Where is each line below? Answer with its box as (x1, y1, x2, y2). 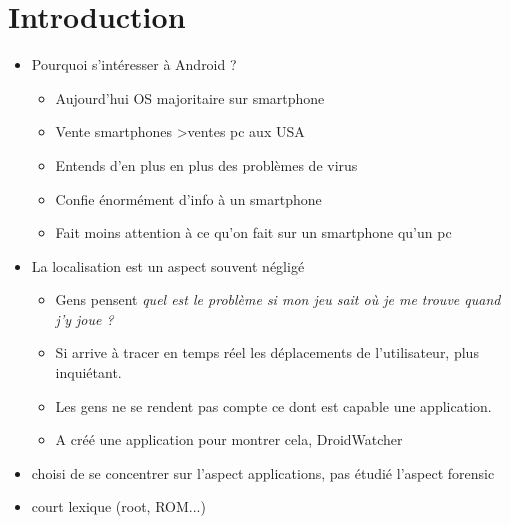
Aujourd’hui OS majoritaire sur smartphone (55, 87, 325, 108)
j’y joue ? (55, 308, 114, 329)
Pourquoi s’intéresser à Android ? (31, 54, 237, 75)
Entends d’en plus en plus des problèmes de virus (55, 154, 358, 175)
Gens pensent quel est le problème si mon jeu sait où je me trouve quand (55, 289, 501, 310)
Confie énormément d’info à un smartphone (55, 188, 322, 209)
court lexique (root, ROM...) (31, 496, 206, 517)
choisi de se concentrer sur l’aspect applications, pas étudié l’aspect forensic (31, 462, 495, 483)
